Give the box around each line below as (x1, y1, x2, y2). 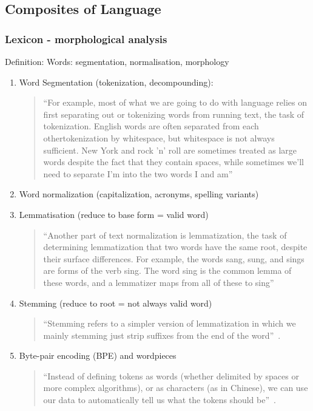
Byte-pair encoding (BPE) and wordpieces (19, 349, 177, 362)
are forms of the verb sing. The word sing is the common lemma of (43, 264, 292, 277)
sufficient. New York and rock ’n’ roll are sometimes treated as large (43, 143, 297, 156)
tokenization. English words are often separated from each (43, 120, 259, 132)
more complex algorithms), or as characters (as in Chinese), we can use (43, 381, 308, 394)
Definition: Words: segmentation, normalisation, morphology (5, 55, 229, 67)
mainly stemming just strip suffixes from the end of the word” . (43, 328, 281, 341)
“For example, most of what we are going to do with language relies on (43, 96, 308, 109)
